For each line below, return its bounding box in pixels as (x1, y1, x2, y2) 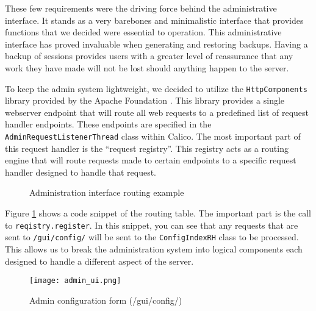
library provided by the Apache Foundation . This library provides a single (5, 94, 285, 107)
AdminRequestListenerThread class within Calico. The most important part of (5, 130, 301, 142)
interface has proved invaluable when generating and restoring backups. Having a (5, 37, 308, 50)
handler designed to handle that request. (5, 165, 156, 178)
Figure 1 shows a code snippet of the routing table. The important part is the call (5, 207, 311, 220)
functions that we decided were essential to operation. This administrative (5, 26, 282, 38)
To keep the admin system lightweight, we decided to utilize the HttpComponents (5, 82, 307, 95)
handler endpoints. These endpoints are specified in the (5, 118, 212, 130)
